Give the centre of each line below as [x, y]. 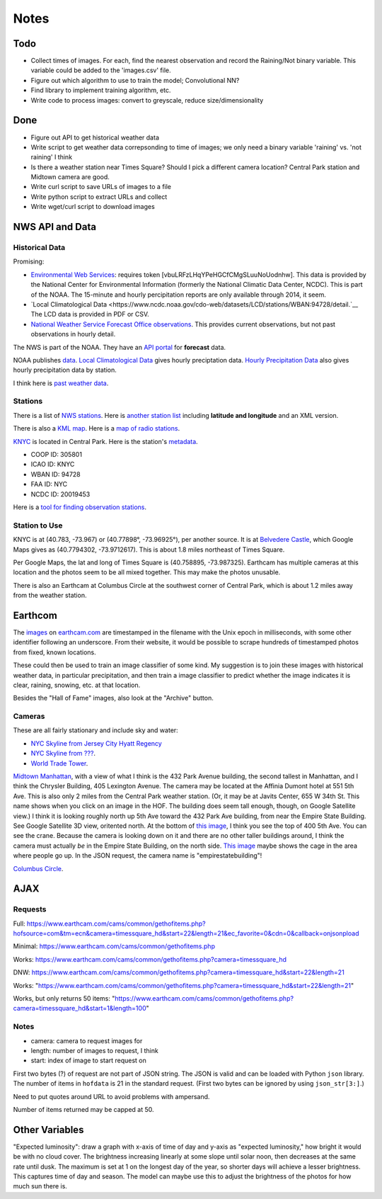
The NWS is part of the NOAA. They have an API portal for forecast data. [120, 347]
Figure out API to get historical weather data [95, 137]
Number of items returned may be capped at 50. [84, 1109]
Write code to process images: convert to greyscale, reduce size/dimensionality [147, 100]
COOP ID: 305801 [57, 455]
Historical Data [39, 248]
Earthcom [35, 615]
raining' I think [52, 157]
